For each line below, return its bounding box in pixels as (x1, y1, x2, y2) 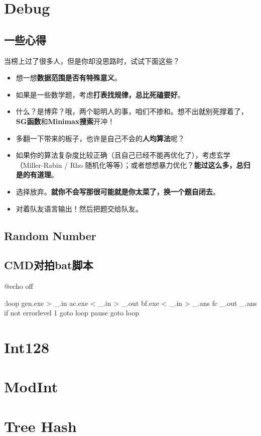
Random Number (4, 228, 96, 243)
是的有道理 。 (16, 169, 58, 180)
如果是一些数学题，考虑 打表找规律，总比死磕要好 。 (16, 89, 185, 99)
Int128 (4, 337, 50, 358)
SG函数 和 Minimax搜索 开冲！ (16, 116, 115, 126)
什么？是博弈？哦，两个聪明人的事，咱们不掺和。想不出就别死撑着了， (16, 106, 248, 117)
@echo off (4, 281, 33, 291)
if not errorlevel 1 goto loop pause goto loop (4, 307, 139, 318)
